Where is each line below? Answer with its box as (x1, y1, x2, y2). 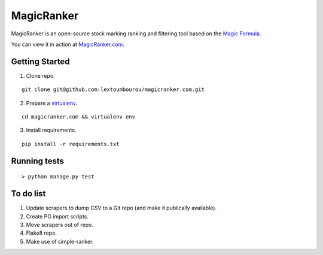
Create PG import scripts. (26, 212, 89, 220)
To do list (11, 189, 46, 199)
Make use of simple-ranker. (26, 238, 94, 245)
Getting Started (11, 56, 70, 66)
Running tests (11, 156, 65, 166)
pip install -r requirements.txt (22, 141, 120, 147)
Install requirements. (26, 126, 77, 134)
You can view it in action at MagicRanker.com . (11, 41, 125, 48)
